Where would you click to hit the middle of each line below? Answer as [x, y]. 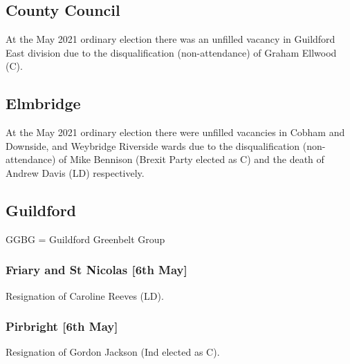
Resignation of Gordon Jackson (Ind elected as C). [113, 352]
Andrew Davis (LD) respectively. [75, 172]
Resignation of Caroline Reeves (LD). [85, 295]
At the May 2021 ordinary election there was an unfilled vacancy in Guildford [171, 39]
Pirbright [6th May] [62, 326]
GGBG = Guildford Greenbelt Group [85, 239]
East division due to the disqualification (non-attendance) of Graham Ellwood [171, 52]
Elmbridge [43, 103]
